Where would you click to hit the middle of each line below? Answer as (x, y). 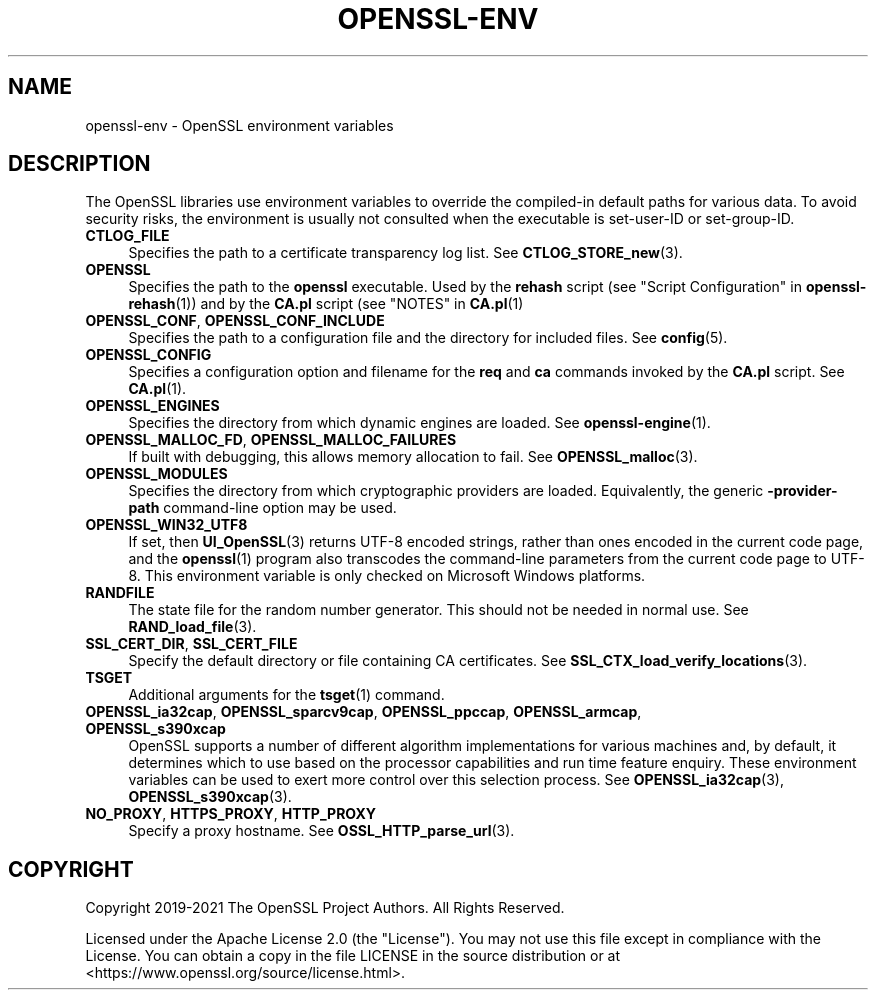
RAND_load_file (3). (192, 627)
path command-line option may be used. (262, 508)
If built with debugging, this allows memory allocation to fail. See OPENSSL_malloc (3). (413, 457)
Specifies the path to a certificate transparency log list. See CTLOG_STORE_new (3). (405, 253)
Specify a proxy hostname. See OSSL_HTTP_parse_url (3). (321, 831)
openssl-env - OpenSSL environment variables (239, 125)
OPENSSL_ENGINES (152, 406)
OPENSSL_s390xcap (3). (210, 797)
